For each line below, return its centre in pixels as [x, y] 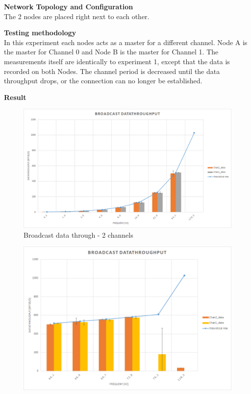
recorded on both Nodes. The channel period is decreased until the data [112, 71]
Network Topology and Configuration [69, 6]
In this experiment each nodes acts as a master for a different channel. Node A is [126, 42]
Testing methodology [40, 33]
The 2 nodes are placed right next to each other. [77, 16]
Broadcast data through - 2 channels [78, 234]
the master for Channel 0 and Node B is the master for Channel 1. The [111, 52]
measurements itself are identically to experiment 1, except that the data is [117, 61]
